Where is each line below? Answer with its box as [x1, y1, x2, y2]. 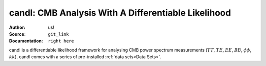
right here [48, 38, 74, 44]
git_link [48, 31, 69, 37]
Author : [9, 24, 26, 30]
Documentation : [9, 38, 43, 44]
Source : [9, 31, 26, 37]
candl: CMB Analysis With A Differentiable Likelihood [9, 7, 231, 18]
